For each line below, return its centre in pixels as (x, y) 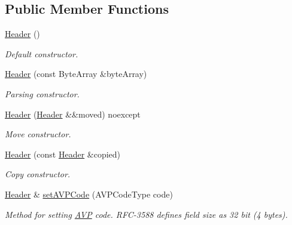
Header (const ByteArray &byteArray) (76, 74)
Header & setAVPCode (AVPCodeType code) (89, 194)
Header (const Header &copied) (63, 154)
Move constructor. (38, 134)
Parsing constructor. (42, 93)
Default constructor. (42, 53)
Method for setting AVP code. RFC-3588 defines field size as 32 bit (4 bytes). (146, 214)
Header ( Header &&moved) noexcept (73, 114)
